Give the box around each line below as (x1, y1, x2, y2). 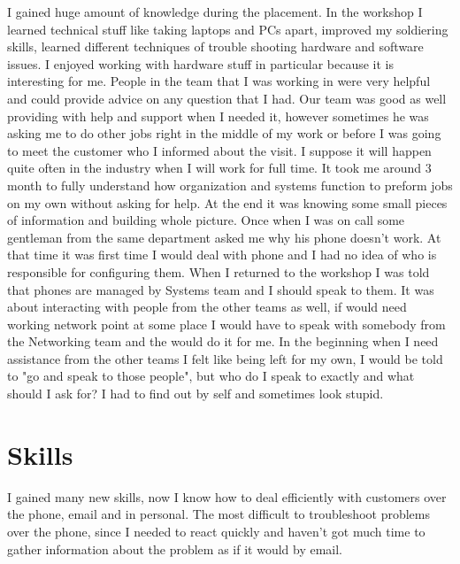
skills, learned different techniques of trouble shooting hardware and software (7, 37, 424, 56)
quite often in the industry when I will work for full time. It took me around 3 (7, 158, 432, 177)
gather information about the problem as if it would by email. (7, 539, 343, 558)
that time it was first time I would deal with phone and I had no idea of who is (7, 245, 437, 264)
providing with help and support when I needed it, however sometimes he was (7, 106, 429, 125)
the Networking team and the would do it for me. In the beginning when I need (7, 332, 439, 351)
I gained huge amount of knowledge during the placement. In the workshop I (7, 3, 423, 20)
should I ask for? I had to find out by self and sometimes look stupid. (7, 384, 384, 403)
